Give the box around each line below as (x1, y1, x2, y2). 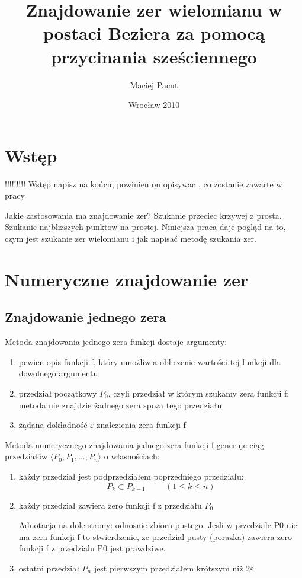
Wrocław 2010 (128, 98, 180, 111)
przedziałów (5, 450, 48, 462)
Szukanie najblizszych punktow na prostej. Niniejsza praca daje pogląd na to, (5, 221, 286, 233)
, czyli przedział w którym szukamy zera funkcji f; (108, 387, 290, 399)
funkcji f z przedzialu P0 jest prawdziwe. (18, 542, 166, 554)
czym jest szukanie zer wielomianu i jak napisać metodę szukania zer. (5, 232, 256, 244)
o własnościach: (104, 450, 160, 462)
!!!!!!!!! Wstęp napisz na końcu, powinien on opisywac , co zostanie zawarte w (5, 177, 282, 190)
